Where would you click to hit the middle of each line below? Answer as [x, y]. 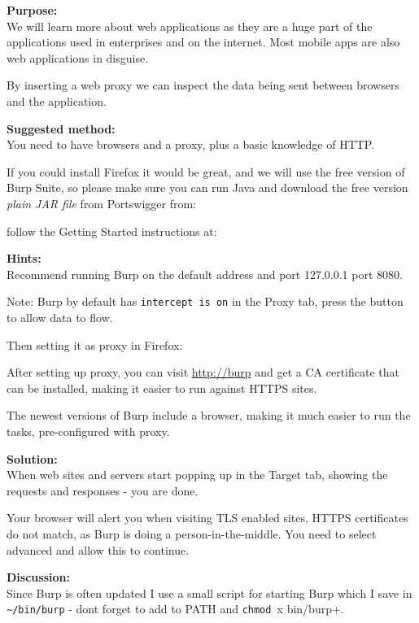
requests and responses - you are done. [103, 490]
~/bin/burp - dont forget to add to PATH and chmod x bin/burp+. [175, 609]
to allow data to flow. [60, 317]
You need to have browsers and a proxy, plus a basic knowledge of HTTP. [191, 144]
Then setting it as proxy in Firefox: [95, 344]
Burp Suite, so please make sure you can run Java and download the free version [207, 187]
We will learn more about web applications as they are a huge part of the [190, 26]
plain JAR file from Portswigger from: [101, 203]
